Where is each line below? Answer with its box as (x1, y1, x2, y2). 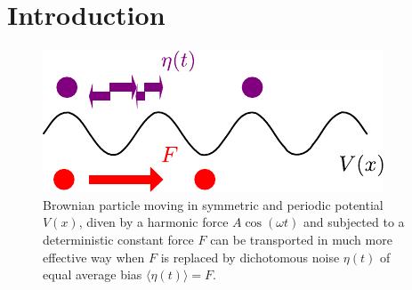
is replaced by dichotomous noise (160, 247, 340, 266)
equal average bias (43, 265, 142, 284)
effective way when (43, 247, 145, 266)
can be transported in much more (210, 230, 392, 248)
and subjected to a (303, 213, 405, 231)
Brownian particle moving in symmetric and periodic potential (43, 195, 384, 213)
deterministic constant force (43, 230, 194, 248)
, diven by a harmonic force (78, 213, 229, 231)
